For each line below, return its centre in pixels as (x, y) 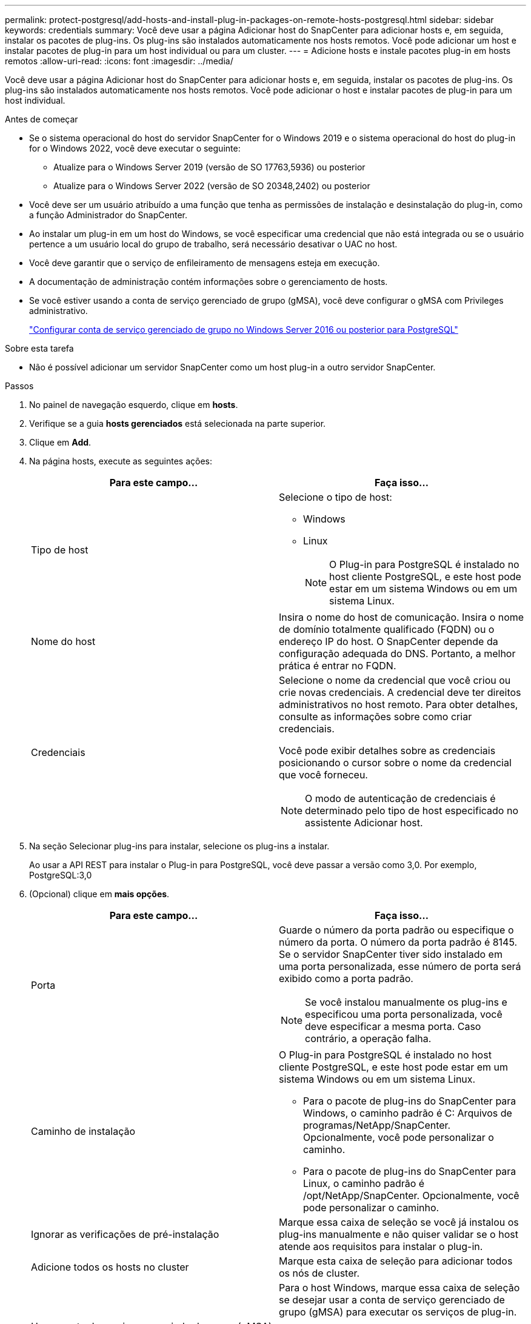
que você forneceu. (323, 775)
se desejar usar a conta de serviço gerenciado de (392, 1300)
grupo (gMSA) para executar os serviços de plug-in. (398, 1312)
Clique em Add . (60, 442)
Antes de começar (42, 119)
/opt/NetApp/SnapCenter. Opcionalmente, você (411, 1195)
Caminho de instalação (83, 1131)
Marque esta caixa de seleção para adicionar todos (396, 1261)
